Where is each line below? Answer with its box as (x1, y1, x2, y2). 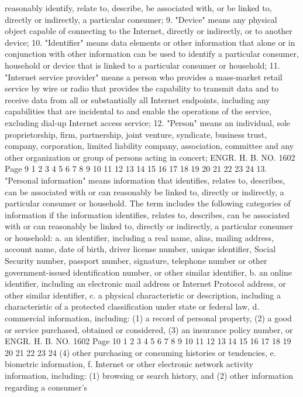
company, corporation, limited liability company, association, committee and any (5, 140, 294, 152)
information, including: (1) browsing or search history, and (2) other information (5, 369, 293, 381)
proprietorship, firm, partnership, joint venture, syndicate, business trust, (5, 128, 267, 140)
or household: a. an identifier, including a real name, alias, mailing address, (5, 231, 274, 243)
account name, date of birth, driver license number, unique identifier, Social (5, 243, 276, 255)
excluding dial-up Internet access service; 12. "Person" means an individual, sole (5, 116, 291, 128)
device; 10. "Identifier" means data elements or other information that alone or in (5, 36, 295, 48)
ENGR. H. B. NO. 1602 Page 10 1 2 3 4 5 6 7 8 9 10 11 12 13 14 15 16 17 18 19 (5, 335, 291, 347)
